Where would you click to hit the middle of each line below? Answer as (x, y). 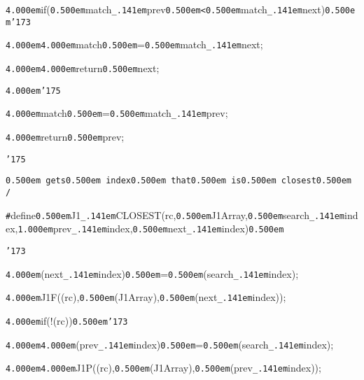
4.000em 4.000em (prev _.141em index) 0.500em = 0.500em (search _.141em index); (170, 344)
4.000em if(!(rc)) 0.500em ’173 (67, 320)
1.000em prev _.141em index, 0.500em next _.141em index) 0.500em (151, 228)
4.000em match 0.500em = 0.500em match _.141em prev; (117, 113)
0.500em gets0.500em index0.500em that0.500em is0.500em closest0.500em (178, 181)
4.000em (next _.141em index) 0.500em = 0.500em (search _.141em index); (152, 273)
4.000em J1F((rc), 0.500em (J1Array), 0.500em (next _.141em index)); (146, 297)
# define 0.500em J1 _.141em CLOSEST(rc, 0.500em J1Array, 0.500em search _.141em (175, 214)
